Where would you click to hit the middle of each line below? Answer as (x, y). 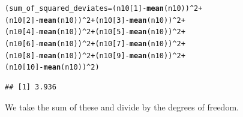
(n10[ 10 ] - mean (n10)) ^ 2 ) (52, 67)
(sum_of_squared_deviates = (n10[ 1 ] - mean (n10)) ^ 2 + (104, 8)
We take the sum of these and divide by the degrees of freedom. (122, 106)
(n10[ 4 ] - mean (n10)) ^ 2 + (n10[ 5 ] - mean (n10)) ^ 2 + (95, 32)
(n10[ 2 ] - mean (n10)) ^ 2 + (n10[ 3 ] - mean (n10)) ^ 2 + (95, 20)
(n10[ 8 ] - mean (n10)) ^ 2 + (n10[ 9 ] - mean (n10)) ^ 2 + (95, 55)
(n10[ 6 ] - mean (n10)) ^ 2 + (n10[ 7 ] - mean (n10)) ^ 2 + (95, 43)
